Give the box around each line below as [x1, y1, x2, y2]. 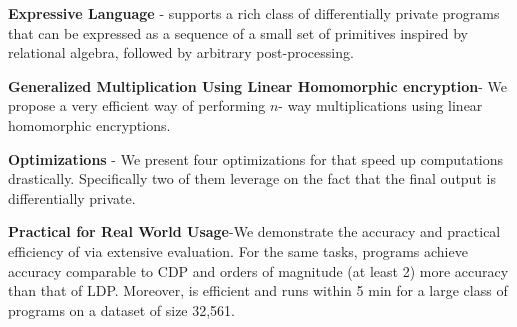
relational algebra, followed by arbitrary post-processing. [8, 42, 354, 63]
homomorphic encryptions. [8, 114, 171, 135]
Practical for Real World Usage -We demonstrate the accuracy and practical [8, 221, 501, 242]
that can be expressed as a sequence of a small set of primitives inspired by [8, 22, 468, 43]
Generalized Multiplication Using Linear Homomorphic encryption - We [8, 75, 507, 96]
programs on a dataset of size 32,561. [8, 299, 236, 320]
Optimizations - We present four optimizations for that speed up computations [8, 148, 504, 169]
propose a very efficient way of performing [8, 95, 266, 116]
